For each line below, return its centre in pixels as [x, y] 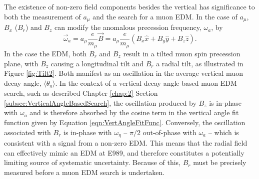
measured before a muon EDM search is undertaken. [84, 172]
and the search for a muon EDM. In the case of [165, 16]
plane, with [21, 63]
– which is [223, 132]
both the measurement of [42, 16]
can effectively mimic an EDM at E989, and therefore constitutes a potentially [124, 152]
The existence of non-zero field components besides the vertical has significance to [129, 6]
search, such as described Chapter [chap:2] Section [81, 93]
